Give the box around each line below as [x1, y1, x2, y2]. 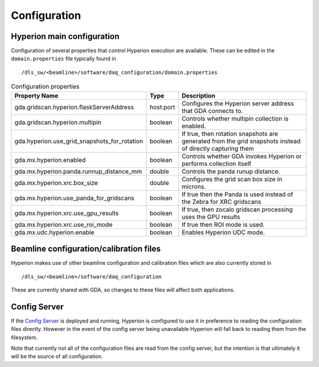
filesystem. [11, 334, 38, 341]
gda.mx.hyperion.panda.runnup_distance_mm [14, 167, 142, 176]
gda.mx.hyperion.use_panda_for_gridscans [14, 194, 135, 202]
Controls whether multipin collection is [181, 114, 289, 122]
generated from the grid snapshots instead [181, 137, 301, 145]
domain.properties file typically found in [11, 55, 116, 62]
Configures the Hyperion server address [181, 99, 294, 108]
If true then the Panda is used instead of [181, 190, 294, 198]
